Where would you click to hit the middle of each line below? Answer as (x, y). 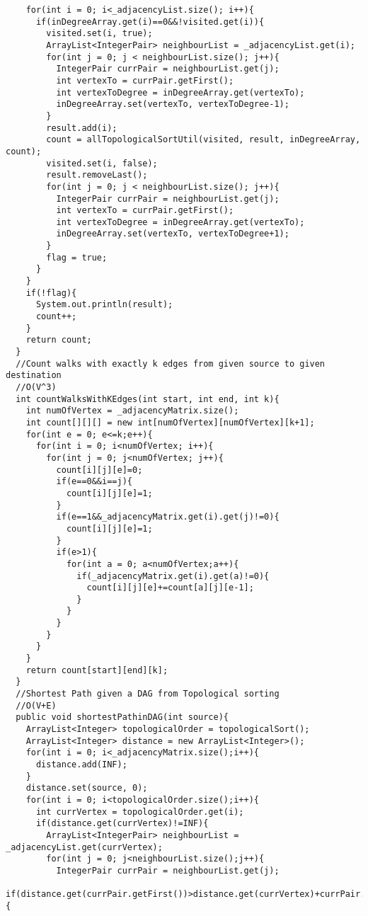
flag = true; (77, 257)
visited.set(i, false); (102, 163)
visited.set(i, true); (99, 34)
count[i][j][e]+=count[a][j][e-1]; (170, 588)
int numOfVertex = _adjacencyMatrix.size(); (132, 411)
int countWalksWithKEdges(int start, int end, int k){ (148, 399)
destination (34, 376)
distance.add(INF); (81, 765)
